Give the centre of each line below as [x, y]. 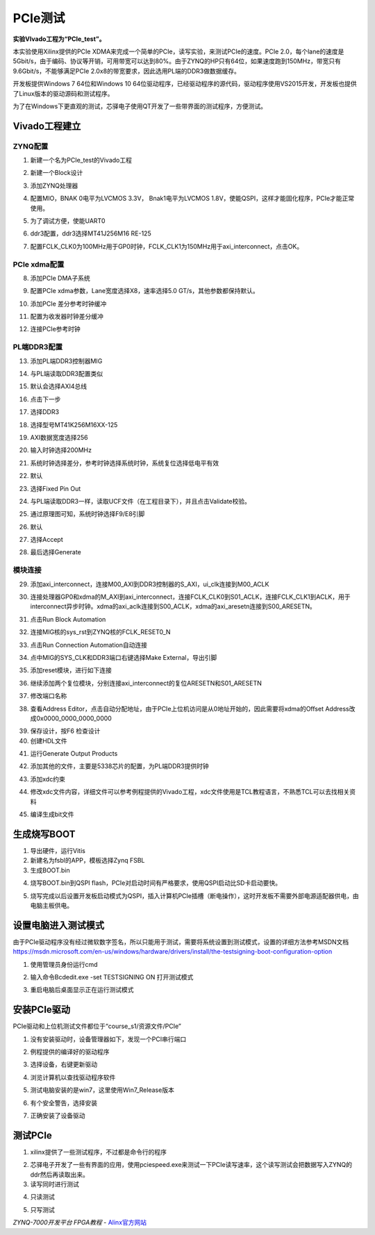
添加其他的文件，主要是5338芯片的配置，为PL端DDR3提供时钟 [119, 766]
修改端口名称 [49, 696]
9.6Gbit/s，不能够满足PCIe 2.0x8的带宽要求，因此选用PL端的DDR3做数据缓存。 [127, 71]
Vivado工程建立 [47, 126]
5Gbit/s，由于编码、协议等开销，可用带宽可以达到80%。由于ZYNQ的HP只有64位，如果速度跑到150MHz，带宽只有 [177, 61]
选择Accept [47, 540]
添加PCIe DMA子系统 [60, 278]
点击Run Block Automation [68, 619]
